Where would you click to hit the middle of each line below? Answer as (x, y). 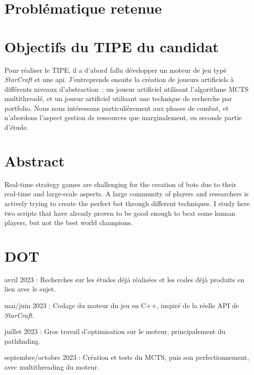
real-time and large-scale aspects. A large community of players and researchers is (127, 194)
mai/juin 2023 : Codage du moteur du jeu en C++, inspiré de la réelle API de (122, 305)
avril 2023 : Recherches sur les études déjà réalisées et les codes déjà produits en (124, 279)
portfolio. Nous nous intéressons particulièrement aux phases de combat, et (117, 108)
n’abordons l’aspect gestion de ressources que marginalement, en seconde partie (123, 117)
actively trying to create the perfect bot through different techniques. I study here (127, 203)
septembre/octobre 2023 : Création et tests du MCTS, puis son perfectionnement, (127, 357)
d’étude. (17, 127)
